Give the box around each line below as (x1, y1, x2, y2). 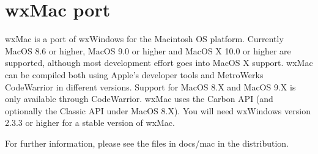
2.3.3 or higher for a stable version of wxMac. (5, 116, 175, 129)
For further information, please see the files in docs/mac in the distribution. (5, 136, 289, 149)
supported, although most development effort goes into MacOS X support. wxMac (5, 56, 313, 69)
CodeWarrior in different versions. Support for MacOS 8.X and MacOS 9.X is (5, 80, 296, 93)
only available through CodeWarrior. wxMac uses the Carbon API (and (5, 92, 273, 105)
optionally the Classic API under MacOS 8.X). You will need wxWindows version (5, 104, 311, 117)
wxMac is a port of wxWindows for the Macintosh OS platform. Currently (5, 32, 284, 45)
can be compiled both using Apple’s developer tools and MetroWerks (5, 68, 264, 81)
